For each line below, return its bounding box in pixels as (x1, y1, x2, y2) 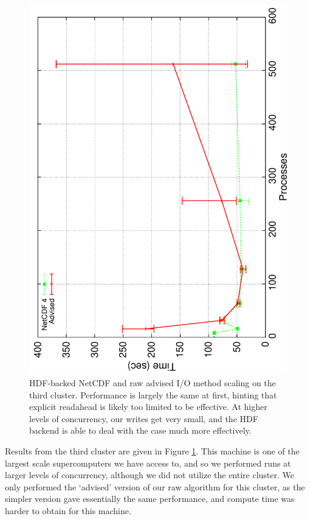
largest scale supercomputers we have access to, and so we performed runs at (5, 456, 291, 469)
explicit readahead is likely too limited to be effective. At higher (29, 400, 267, 413)
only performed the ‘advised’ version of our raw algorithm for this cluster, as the (5, 480, 305, 493)
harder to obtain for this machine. (5, 504, 131, 517)
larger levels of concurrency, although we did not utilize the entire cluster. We (5, 468, 294, 481)
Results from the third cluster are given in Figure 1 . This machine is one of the (5, 444, 300, 457)
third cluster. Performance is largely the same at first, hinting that (29, 388, 277, 401)
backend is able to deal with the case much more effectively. (29, 424, 252, 437)
